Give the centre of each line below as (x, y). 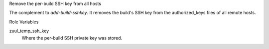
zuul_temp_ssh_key (29, 31)
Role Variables (24, 22)
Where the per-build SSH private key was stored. (72, 38)
